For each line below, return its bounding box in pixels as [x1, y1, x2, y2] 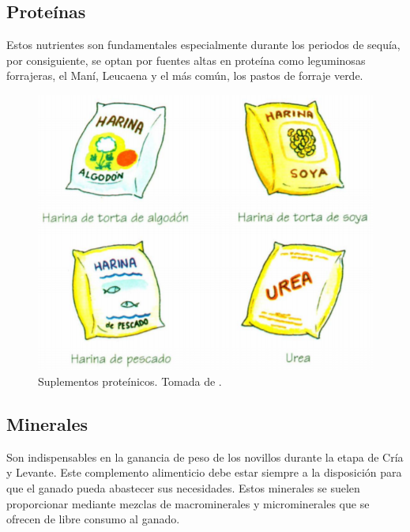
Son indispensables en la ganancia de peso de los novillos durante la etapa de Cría [6, 448, 404, 465]
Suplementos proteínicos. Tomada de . [38, 372, 222, 389]
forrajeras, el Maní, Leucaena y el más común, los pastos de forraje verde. [6, 67, 363, 84]
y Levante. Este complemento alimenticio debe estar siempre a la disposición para [6, 464, 402, 481]
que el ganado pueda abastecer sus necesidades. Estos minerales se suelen [6, 479, 360, 496]
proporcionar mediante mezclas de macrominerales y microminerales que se [6, 495, 370, 511]
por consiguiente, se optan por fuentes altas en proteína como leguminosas [6, 51, 366, 68]
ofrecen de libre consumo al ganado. [6, 511, 180, 527]
